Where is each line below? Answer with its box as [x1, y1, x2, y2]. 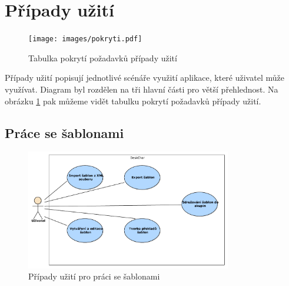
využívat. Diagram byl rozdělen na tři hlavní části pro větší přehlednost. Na [5, 83, 278, 95]
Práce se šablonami [5, 123, 124, 142]
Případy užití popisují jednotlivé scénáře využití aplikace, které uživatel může [5, 71, 284, 84]
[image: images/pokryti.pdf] [28, 35, 142, 44]
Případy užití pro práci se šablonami [28, 270, 160, 282]
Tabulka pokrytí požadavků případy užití [28, 51, 177, 64]
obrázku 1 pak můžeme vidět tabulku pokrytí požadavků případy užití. [5, 94, 261, 107]
